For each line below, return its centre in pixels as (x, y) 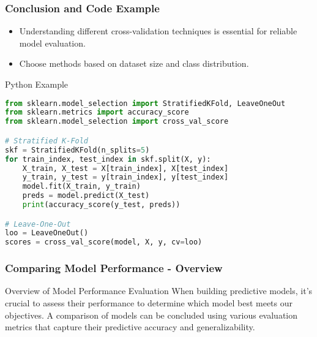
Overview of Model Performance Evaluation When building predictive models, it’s (159, 291)
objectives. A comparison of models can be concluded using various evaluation (151, 315)
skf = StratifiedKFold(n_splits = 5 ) (77, 150)
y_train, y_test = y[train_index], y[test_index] (125, 177)
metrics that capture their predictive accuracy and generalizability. (130, 327)
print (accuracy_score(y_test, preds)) (101, 205)
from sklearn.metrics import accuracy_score (97, 112)
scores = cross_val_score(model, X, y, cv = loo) (104, 242)
